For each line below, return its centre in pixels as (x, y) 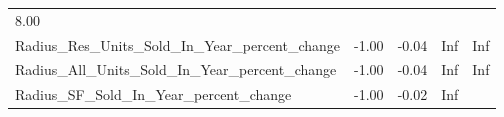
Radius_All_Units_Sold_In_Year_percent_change (176, 69)
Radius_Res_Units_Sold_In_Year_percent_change (178, 44)
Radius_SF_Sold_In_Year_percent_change (153, 94)
